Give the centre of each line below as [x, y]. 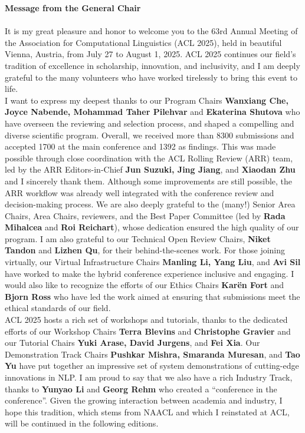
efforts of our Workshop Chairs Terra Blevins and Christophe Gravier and [148, 331]
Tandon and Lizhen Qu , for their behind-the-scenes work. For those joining [145, 250]
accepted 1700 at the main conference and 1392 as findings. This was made [140, 146]
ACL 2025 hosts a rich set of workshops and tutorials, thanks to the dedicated [146, 320]
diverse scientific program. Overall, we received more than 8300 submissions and [150, 135]
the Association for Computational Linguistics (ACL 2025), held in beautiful [143, 42]
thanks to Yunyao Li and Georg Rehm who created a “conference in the [141, 389]
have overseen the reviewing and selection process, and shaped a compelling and [150, 123]
